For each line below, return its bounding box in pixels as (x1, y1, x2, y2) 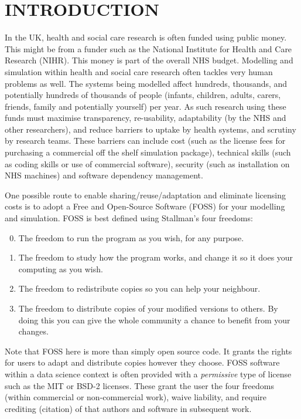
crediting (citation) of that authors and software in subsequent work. (5, 402, 252, 414)
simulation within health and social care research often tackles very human (5, 65, 273, 77)
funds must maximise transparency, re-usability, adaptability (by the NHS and (5, 111, 286, 124)
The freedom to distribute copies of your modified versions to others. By (18, 302, 278, 314)
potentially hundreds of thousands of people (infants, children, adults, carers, (5, 89, 281, 101)
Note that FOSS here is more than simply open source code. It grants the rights (5, 344, 292, 357)
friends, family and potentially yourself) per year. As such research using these (5, 100, 286, 112)
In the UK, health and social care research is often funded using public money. (5, 31, 287, 43)
